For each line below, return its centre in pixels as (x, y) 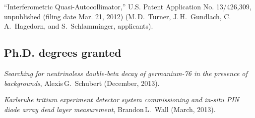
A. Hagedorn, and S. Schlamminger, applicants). (79, 26)
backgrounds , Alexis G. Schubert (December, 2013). (82, 83)
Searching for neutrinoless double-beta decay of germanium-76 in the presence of (126, 73)
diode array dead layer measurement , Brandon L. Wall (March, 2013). (110, 109)
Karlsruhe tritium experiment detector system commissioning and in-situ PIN (122, 99)
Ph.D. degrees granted (63, 53)
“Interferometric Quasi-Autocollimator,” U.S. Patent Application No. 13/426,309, (128, 6)
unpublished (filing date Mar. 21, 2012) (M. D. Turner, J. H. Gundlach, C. (118, 16)
